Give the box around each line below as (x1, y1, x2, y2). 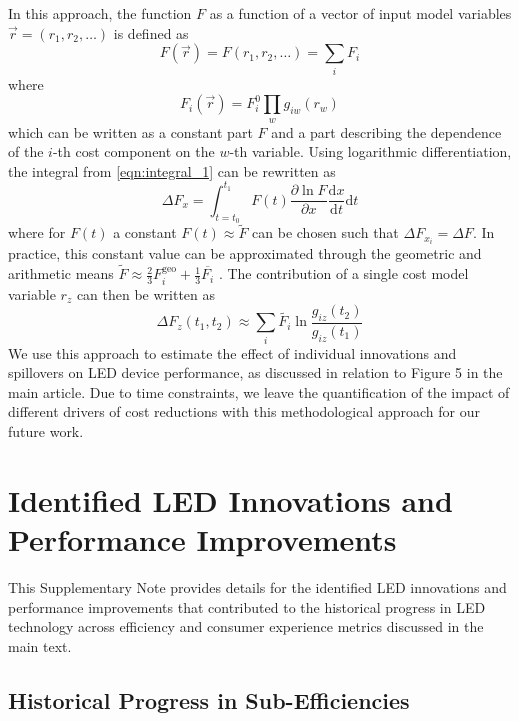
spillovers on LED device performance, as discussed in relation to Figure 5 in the (8, 362, 503, 383)
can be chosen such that (252, 222, 399, 243)
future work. (8, 421, 84, 442)
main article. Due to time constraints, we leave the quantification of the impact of (8, 381, 510, 402)
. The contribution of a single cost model (218, 263, 469, 284)
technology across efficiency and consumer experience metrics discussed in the (8, 616, 484, 637)
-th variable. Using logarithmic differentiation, (229, 141, 512, 162)
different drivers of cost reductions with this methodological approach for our (8, 401, 480, 422)
